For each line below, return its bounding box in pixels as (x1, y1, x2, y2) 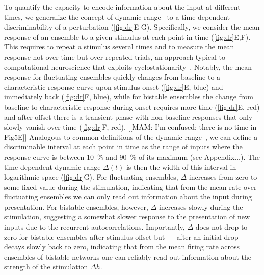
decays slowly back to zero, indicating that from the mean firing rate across (4, 241, 240, 252)
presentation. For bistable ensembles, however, (4, 201, 148, 212)
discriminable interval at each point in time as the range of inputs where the (4, 141, 243, 152)
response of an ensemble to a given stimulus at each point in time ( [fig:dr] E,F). (4, 31, 251, 42)
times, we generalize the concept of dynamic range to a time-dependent (4, 11, 230, 22)
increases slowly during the (159, 201, 243, 212)
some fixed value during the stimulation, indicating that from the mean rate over (4, 181, 257, 192)
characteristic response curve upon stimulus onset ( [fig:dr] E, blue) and (4, 81, 223, 92)
